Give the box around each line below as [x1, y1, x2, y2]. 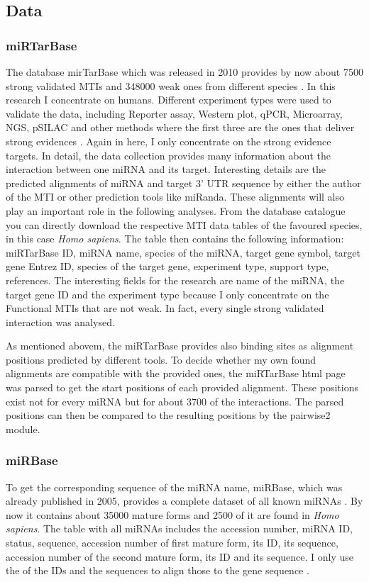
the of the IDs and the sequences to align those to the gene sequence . [6, 563, 309, 578]
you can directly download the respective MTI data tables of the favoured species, [6, 217, 363, 232]
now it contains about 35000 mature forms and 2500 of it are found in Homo [6, 507, 339, 522]
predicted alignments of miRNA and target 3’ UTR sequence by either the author [6, 175, 361, 190]
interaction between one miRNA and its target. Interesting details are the [6, 162, 326, 177]
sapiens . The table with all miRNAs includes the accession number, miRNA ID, [6, 521, 353, 536]
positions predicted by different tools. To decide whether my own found [6, 352, 316, 366]
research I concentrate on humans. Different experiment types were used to [6, 92, 331, 107]
